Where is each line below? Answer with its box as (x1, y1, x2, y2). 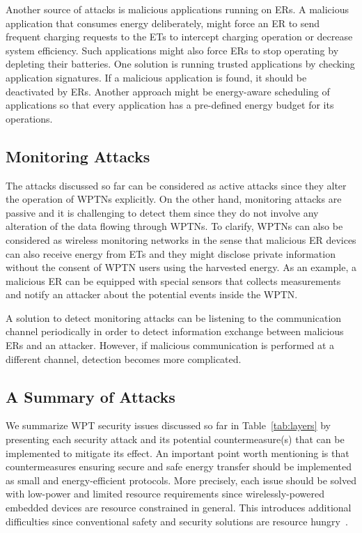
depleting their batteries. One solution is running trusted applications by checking (6, 56, 355, 71)
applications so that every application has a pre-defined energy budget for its (6, 98, 334, 112)
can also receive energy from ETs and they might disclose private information (6, 246, 336, 261)
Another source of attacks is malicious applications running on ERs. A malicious (6, 2, 349, 16)
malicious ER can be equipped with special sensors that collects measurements (6, 273, 341, 288)
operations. (6, 111, 53, 125)
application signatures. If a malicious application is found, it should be (6, 70, 307, 84)
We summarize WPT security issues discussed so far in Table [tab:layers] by (6, 418, 331, 433)
